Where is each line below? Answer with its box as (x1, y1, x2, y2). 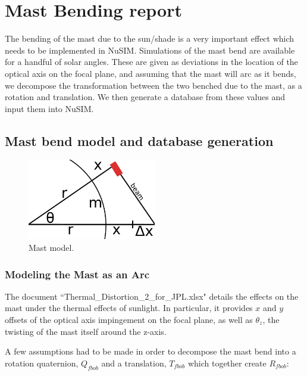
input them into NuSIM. (5, 102, 94, 114)
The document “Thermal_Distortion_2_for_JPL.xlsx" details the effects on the (5, 290, 299, 302)
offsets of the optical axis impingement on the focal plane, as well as (5, 313, 253, 325)
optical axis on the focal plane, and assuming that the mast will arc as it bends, (5, 67, 296, 79)
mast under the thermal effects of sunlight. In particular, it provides (5, 302, 253, 314)
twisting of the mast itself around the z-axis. (5, 325, 167, 337)
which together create (187, 356, 267, 369)
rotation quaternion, (5, 356, 79, 369)
